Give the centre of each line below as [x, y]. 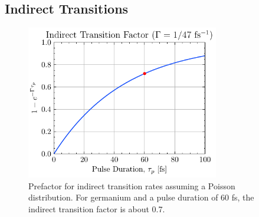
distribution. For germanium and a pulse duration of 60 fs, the [141, 197]
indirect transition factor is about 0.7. [97, 208]
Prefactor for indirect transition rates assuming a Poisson [132, 185]
